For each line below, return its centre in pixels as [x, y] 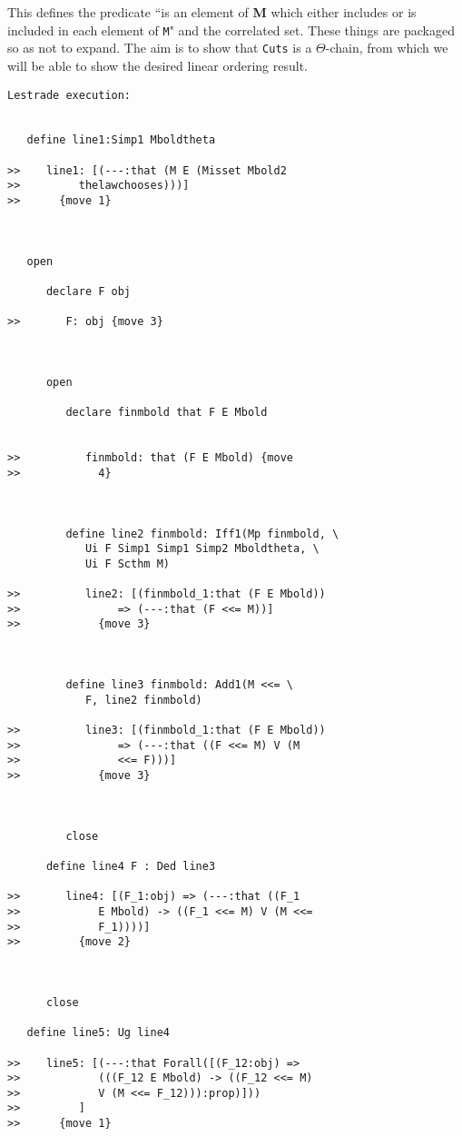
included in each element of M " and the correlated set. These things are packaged [231, 30]
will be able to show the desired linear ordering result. [157, 65]
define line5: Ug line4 [98, 1033]
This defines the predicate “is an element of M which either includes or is [212, 12]
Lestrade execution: [69, 95]
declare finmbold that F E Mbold [167, 413]
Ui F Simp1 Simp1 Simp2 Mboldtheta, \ [202, 549]
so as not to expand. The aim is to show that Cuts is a [160, 48]
